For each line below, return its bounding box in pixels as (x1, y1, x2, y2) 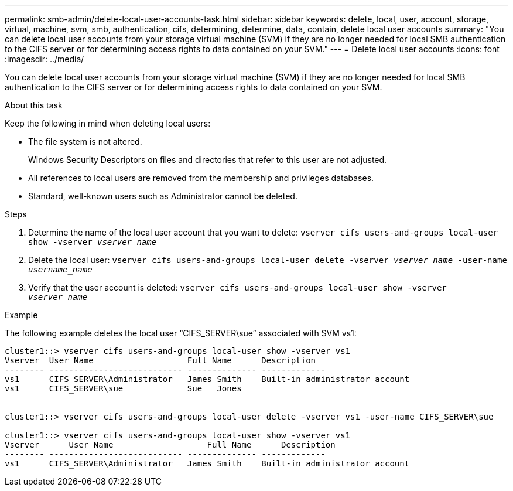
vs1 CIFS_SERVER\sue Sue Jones (5, 384, 242, 393)
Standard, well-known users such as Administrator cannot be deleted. (28, 191, 297, 201)
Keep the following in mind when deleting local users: (5, 118, 211, 128)
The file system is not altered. (28, 137, 142, 146)
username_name (28, 265, 93, 274)
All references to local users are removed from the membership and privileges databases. (28, 173, 374, 183)
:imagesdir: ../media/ (5, 54, 84, 64)
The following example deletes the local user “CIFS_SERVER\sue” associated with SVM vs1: (5, 328, 357, 338)
